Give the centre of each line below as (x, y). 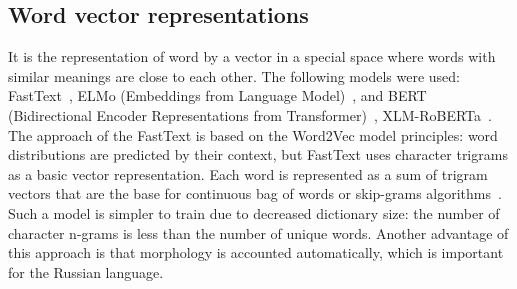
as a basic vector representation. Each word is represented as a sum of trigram (248, 173)
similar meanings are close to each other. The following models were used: (234, 75)
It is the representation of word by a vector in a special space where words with (252, 56)
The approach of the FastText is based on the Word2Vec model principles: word (253, 134)
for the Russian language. (86, 271)
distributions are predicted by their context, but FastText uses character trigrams (258, 154)
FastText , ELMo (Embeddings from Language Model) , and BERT (217, 95)
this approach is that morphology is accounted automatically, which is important (256, 252)
